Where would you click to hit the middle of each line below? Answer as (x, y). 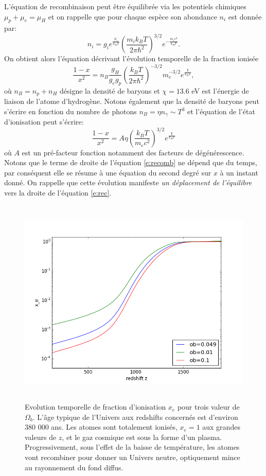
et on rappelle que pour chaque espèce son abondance (132, 16)
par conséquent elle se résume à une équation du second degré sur (108, 172)
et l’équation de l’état (221, 111)
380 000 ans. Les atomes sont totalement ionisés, (101, 427)
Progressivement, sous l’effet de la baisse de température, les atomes (132, 447)
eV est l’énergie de (220, 90)
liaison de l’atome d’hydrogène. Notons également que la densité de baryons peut (132, 101)
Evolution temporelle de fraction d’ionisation (95, 407)
